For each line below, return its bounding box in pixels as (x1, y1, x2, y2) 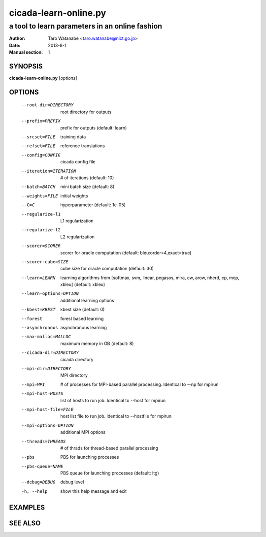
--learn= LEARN (21, 275, 56, 281)
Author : (9, 35, 26, 41)
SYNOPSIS (9, 62, 43, 70)
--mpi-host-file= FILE (21, 407, 74, 412)
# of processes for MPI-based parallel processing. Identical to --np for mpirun (60, 381, 219, 387)
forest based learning (60, 316, 104, 321)
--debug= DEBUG (21, 479, 56, 485)
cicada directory (60, 356, 94, 362)
